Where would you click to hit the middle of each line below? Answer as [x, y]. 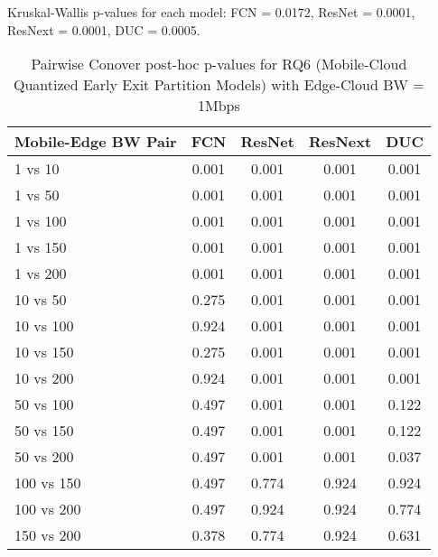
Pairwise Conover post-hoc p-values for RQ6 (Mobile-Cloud [219, 64]
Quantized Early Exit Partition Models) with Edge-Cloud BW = [219, 85]
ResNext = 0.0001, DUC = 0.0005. [104, 29]
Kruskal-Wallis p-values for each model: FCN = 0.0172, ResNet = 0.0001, [211, 12]
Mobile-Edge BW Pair [96, 142]
